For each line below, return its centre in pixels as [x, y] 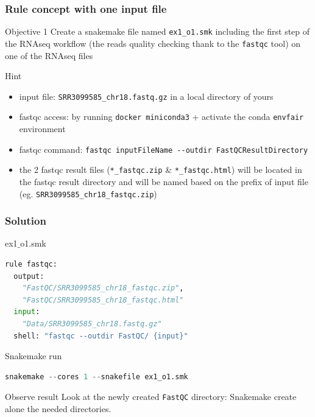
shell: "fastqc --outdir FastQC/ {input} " [101, 336]
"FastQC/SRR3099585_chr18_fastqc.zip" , [103, 288]
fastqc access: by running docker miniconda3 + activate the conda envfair [161, 117]
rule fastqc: [31, 264]
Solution [26, 221]
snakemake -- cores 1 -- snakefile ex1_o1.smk [97, 377]
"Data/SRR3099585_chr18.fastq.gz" [92, 324]
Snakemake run [34, 356]
